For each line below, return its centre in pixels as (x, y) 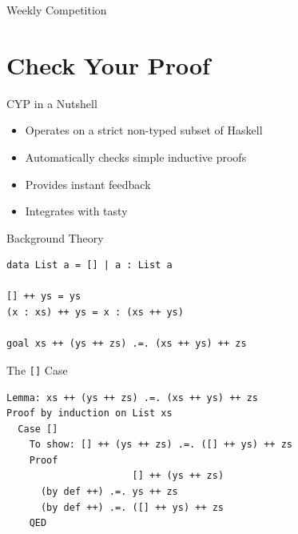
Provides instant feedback (88, 184)
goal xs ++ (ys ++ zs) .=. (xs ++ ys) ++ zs (127, 344)
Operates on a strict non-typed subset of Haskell (144, 130)
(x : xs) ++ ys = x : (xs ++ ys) (95, 313)
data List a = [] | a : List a (89, 265)
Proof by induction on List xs (89, 414)
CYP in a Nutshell (52, 103)
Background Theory (55, 237)
